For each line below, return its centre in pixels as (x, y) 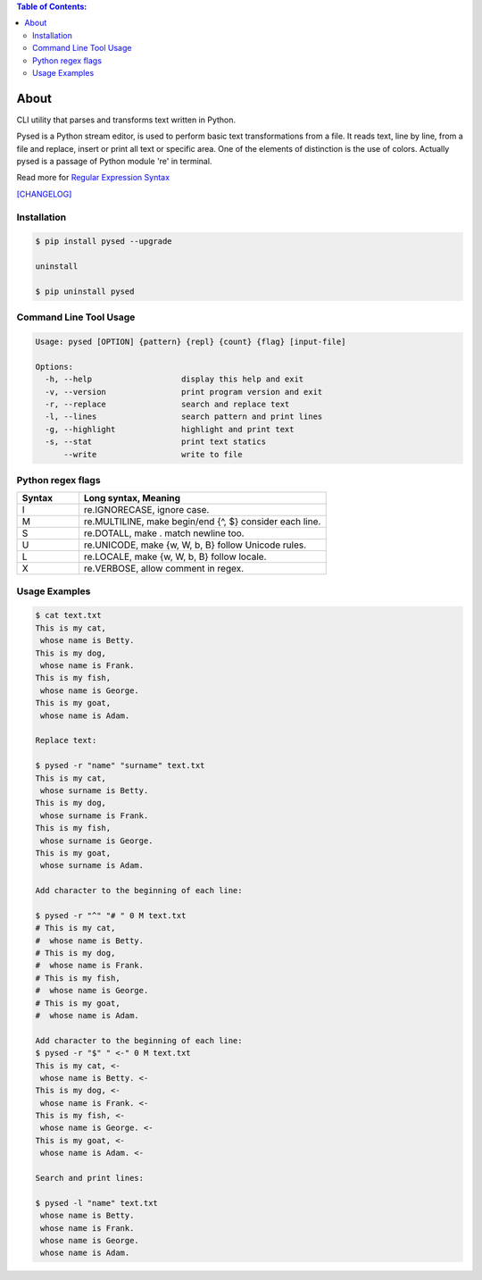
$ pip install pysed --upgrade (104, 242)
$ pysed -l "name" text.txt (96, 1203)
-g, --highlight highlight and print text (170, 429)
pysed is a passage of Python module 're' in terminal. (114, 162)
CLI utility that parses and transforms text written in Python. (126, 120)
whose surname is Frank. (95, 816)
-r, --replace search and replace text (167, 405)
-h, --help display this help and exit (175, 379)
